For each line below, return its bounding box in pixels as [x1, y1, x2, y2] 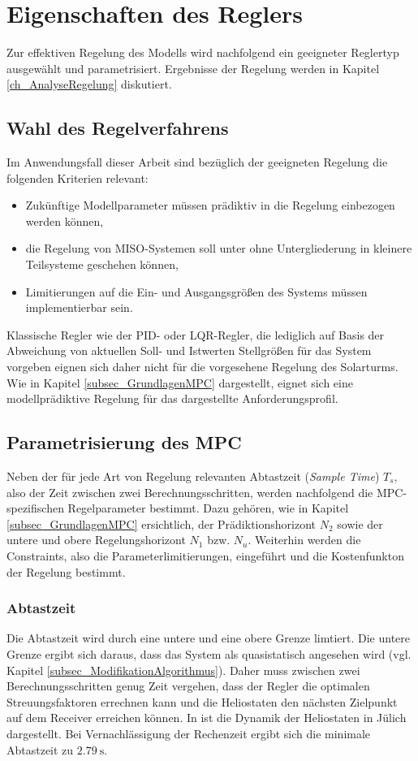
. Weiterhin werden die [248, 531, 361, 548]
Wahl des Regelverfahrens [6, 115, 229, 141]
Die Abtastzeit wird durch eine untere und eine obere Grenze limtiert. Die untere [6, 629, 411, 646]
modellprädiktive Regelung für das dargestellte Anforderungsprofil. [6, 390, 338, 407]
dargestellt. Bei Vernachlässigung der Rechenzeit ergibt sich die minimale [6, 724, 371, 742]
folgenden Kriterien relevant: [6, 169, 149, 186]
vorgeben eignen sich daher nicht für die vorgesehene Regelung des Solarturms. [6, 358, 399, 375]
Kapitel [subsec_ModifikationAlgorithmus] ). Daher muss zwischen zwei [6, 661, 360, 678]
